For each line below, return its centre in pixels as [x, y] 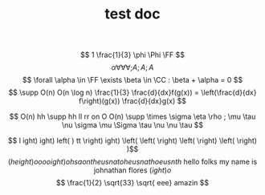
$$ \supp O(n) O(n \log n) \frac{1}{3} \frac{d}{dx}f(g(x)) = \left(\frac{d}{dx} [132, 92]
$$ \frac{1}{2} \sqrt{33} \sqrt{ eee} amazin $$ [132, 183]
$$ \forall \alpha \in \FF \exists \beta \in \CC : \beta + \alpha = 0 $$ [132, 80]
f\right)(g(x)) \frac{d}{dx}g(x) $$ [132, 101]
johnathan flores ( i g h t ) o [132, 170]
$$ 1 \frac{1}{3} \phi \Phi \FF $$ [132, 55]
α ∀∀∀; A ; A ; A [132, 67]
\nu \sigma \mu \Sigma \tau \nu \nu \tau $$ [132, 125]
